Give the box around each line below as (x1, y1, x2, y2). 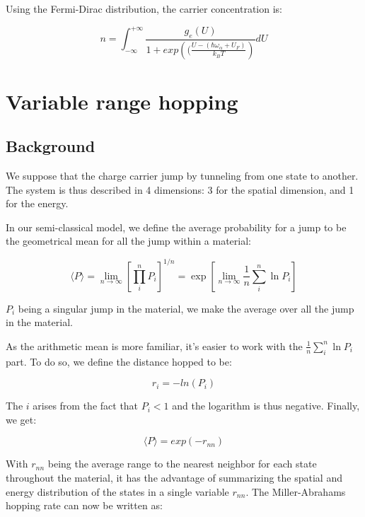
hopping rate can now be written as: (6, 498, 163, 513)
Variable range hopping (6, 86, 238, 115)
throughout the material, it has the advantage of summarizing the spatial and (6, 470, 342, 484)
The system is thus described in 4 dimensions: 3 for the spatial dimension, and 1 (6, 182, 354, 197)
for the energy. (6, 196, 69, 211)
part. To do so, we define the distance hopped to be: (6, 354, 232, 368)
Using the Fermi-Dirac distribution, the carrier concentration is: (6, 1, 282, 16)
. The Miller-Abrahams (245, 484, 346, 499)
